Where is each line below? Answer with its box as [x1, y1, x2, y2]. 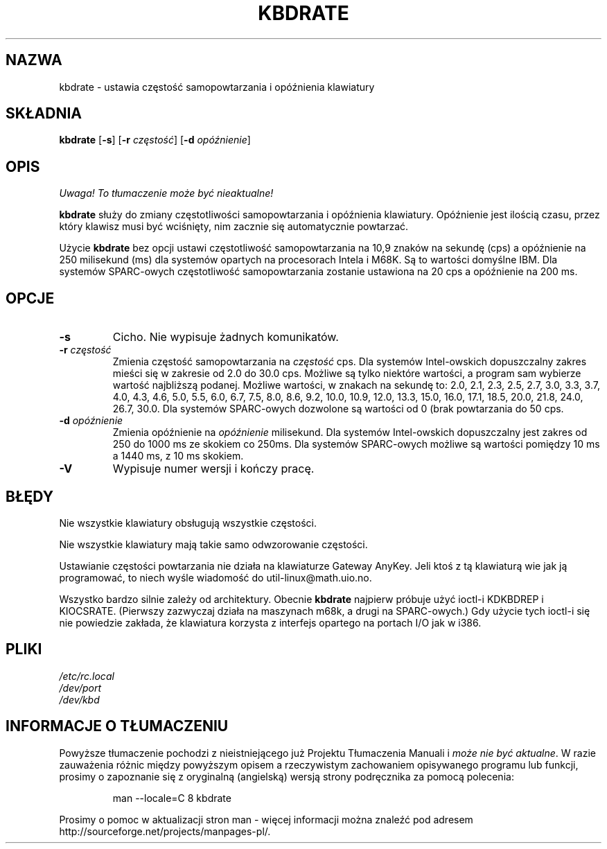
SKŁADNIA [6, 105, 82, 123]
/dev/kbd [59, 693, 100, 706]
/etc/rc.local [59, 669, 114, 682]
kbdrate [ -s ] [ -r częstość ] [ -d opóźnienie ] [59, 134, 251, 146]
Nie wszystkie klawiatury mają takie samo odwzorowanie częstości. [59, 538, 368, 550]
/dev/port [59, 681, 101, 694]
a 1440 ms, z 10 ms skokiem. [112, 450, 244, 462]
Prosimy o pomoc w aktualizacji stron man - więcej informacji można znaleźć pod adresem [59, 813, 473, 825]
